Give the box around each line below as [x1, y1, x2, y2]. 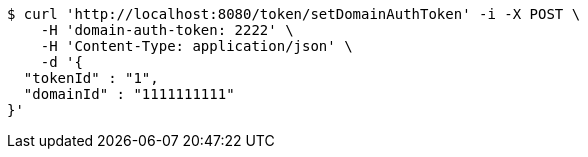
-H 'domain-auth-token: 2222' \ [40, 22, 294, 38]
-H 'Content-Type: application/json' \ [40, 38, 353, 54]
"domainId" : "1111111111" [23, 86, 235, 102]
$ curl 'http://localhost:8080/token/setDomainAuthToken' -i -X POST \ [7, 6, 581, 22]
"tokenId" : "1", [23, 70, 159, 86]
